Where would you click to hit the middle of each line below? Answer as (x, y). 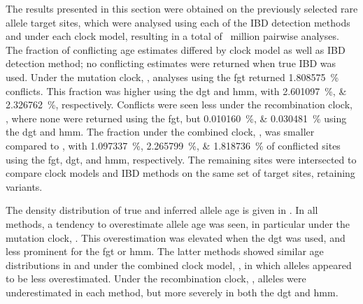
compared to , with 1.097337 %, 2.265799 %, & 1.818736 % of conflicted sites (173, 145)
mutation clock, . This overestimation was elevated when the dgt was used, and (176, 237)
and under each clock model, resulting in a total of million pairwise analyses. (172, 36)
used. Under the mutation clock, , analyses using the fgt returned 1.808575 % (172, 77)
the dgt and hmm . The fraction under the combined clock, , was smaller (160, 132)
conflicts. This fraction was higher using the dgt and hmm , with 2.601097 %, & (176, 91)
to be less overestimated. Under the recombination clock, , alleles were (156, 278)
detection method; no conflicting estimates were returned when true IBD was (171, 63)
